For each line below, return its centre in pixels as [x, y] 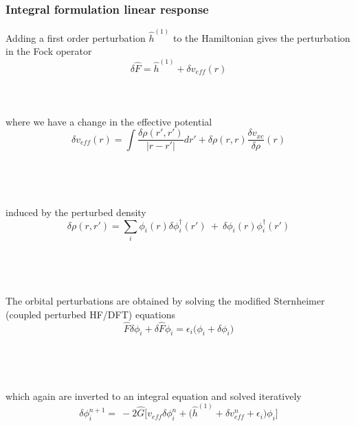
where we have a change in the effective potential [109, 121]
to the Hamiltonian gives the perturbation [262, 37]
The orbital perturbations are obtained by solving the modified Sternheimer [165, 301]
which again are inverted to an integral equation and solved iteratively [154, 395]
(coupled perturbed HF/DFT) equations [90, 314]
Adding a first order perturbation [76, 37]
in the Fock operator [49, 51]
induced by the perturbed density [76, 212]
